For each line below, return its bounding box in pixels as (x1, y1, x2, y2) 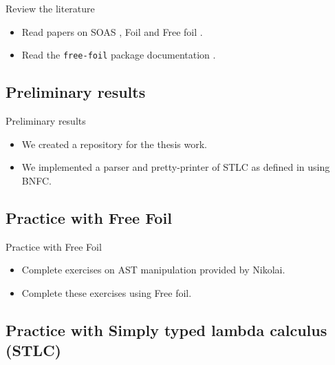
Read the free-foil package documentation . (21, 48, 216, 62)
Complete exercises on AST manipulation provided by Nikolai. (21, 262, 285, 277)
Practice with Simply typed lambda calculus (6, 319, 327, 340)
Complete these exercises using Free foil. (21, 285, 192, 300)
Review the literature (6, 1, 95, 15)
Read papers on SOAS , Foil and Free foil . (21, 24, 203, 39)
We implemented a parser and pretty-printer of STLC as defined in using (21, 160, 330, 174)
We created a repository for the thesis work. (21, 136, 207, 151)
